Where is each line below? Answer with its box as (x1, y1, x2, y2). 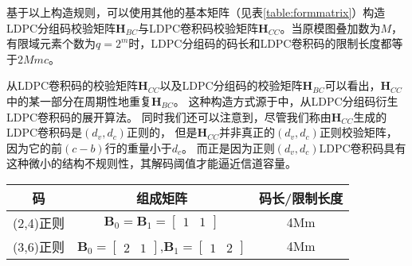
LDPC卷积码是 (6, 124, 83, 141)
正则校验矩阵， (319, 124, 398, 141)
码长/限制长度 (259, 188, 343, 207)
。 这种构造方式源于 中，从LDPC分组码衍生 (173, 92, 398, 109)
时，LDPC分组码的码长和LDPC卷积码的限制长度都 (128, 35, 392, 52)
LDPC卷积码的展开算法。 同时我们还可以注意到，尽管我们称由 (6, 108, 332, 125)
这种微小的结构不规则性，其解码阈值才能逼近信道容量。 (6, 155, 296, 172)
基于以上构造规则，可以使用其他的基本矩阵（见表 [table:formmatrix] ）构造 (6, 4, 386, 20)
